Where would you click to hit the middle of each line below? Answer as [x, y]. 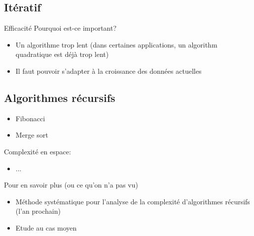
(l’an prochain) [38, 211]
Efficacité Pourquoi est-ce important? [60, 28]
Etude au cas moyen [46, 227]
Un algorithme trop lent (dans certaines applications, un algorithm [116, 44]
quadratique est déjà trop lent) [62, 54]
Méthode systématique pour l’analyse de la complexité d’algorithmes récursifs [133, 201]
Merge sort [32, 135]
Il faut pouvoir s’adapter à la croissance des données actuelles [109, 71]
